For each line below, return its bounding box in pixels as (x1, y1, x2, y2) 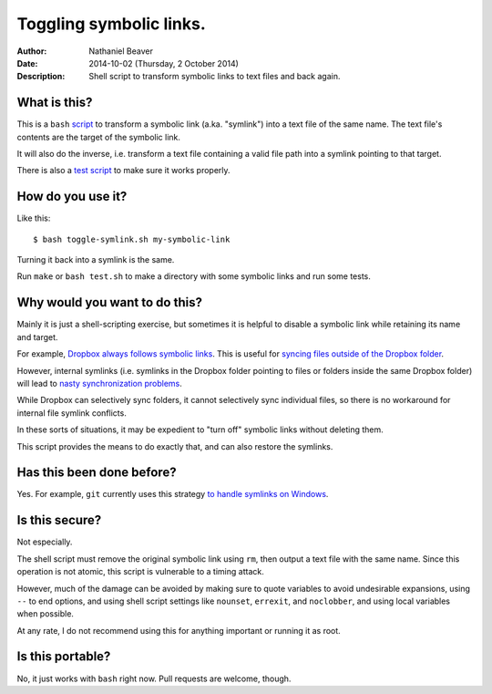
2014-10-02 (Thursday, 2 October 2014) (88, 57, 239, 68)
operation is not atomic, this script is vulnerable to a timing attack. (16, 566, 264, 577)
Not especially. (16, 536, 73, 547)
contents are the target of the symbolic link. (16, 131, 181, 142)
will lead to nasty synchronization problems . (16, 378, 182, 388)
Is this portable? (16, 648, 111, 665)
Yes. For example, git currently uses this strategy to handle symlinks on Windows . (16, 489, 329, 500)
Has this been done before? (16, 465, 177, 481)
